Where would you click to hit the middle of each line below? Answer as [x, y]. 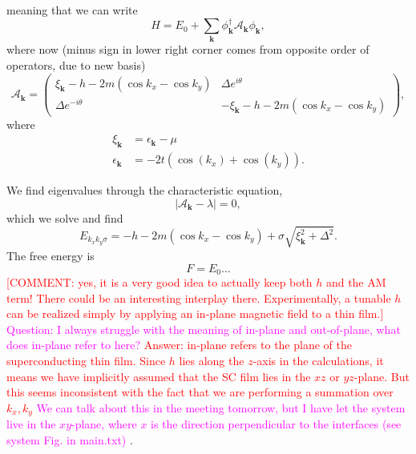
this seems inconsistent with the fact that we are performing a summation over [200, 392]
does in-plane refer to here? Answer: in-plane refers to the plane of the [179, 345]
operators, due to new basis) [76, 65]
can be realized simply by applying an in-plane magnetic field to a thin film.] [195, 313]
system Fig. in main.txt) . [70, 439]
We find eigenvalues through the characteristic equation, [145, 190]
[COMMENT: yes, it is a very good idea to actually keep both [160, 281]
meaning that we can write [72, 10]
